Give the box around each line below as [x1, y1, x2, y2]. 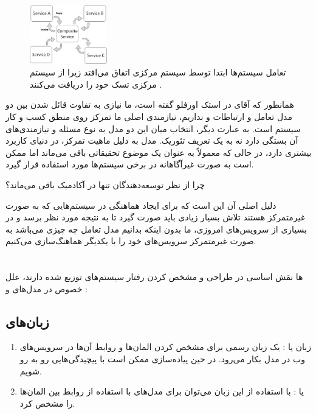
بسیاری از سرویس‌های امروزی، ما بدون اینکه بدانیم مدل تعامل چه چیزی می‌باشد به [5, 222, 307, 235]
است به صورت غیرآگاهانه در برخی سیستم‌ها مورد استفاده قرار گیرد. [5, 158, 254, 170]
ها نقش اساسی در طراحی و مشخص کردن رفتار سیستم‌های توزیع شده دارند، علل [5, 270, 303, 283]
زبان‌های [5, 312, 49, 331]
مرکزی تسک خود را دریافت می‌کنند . [30, 77, 162, 90]
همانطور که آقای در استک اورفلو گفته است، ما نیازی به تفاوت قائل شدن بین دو [5, 98, 294, 111]
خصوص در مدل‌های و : [5, 282, 88, 295]
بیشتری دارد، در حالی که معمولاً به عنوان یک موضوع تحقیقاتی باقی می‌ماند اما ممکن [5, 146, 312, 158]
